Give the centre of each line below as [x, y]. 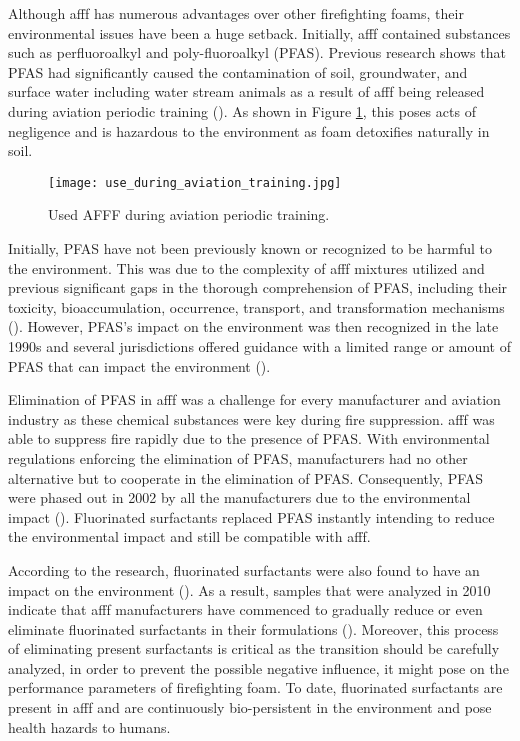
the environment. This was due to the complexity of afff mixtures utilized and [246, 267]
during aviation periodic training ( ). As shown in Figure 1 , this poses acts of [242, 110]
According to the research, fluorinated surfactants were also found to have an [244, 569]
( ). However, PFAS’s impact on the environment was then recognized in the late [253, 326]
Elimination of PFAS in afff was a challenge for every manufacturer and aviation [254, 399]
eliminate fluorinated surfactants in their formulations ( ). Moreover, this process [253, 628]
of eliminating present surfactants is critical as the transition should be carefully [254, 648]
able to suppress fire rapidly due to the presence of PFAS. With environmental [249, 438]
